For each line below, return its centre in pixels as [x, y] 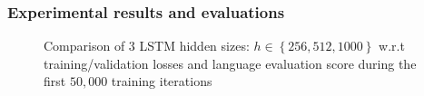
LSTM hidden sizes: [194, 46]
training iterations [162, 81]
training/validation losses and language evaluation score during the [230, 63]
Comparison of [84, 46]
